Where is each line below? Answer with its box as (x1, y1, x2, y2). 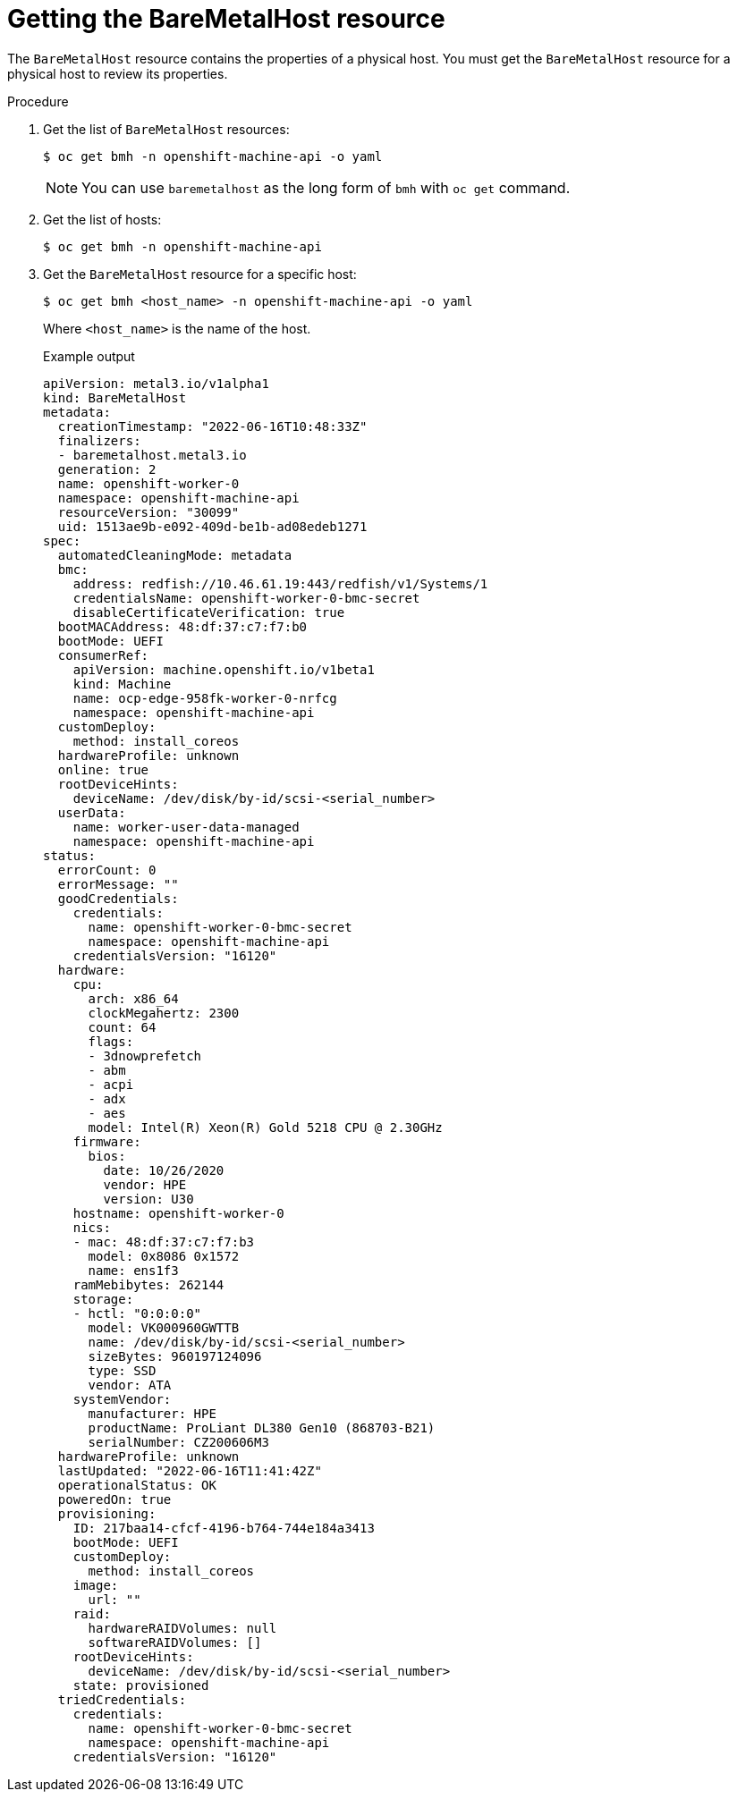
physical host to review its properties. (7, 65, 228, 81)
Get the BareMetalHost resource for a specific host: (43, 266, 357, 282)
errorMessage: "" (57, 876, 179, 891)
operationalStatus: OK (57, 1477, 216, 1492)
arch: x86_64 (88, 991, 179, 1006)
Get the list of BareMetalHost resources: (43, 121, 290, 137)
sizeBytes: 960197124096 (88, 1348, 262, 1364)
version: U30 (103, 1191, 194, 1206)
